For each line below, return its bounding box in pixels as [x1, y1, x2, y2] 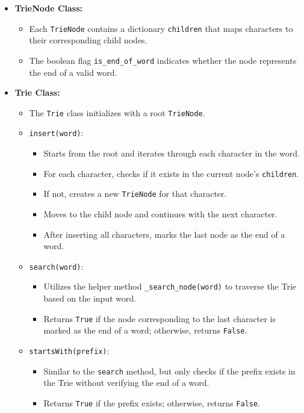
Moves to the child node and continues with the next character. [43, 207, 278, 220]
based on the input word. [43, 292, 137, 304]
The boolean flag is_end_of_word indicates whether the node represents [29, 54, 297, 66]
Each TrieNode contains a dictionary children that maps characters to [29, 22, 293, 34]
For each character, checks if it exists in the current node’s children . [43, 167, 299, 179]
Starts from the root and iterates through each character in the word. [43, 147, 300, 159]
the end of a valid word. [29, 66, 117, 78]
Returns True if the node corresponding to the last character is [43, 312, 276, 324]
